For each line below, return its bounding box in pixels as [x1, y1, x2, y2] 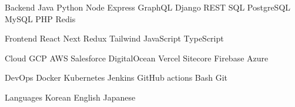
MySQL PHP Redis [5, 12, 76, 25]
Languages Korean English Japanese [5, 91, 136, 103]
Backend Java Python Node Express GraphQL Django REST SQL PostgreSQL [5, 1, 291, 13]
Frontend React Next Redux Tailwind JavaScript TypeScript [5, 32, 224, 44]
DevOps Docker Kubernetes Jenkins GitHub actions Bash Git [5, 71, 228, 84]
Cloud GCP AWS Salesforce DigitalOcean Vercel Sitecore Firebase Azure [5, 51, 269, 64]
